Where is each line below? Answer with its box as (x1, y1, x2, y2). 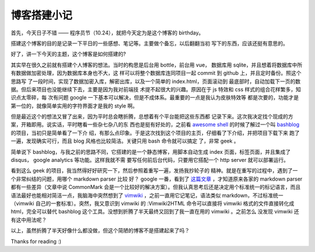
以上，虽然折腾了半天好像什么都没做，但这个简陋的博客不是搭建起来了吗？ (10, 227, 190, 234)
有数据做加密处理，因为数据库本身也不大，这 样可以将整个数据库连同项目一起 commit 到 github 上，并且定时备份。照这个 (10, 70, 302, 77)
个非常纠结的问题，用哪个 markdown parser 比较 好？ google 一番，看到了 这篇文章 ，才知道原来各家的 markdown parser (10, 175, 303, 182)
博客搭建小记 (10, 9, 73, 22)
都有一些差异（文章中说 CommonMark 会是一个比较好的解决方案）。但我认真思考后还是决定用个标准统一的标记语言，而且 (10, 184, 301, 191)
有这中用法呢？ (10, 216, 47, 223)
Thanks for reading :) (10, 237, 61, 245)
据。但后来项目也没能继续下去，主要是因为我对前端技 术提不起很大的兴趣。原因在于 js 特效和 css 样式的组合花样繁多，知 (10, 85, 302, 93)
